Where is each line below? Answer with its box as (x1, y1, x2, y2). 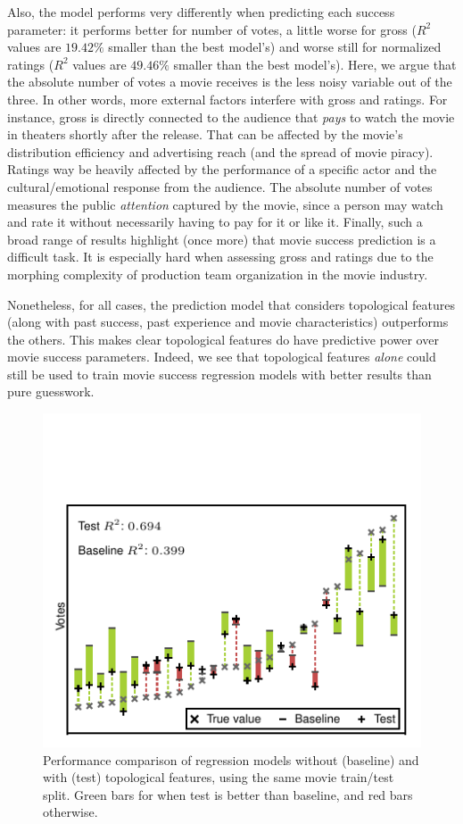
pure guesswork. (7, 382, 95, 401)
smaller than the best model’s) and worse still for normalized (108, 37, 442, 56)
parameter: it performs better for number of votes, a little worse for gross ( (7, 20, 417, 38)
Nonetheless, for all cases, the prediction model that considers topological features (7, 295, 455, 313)
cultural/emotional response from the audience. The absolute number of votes (7, 177, 433, 196)
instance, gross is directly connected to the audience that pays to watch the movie (7, 107, 455, 126)
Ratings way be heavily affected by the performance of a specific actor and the (7, 160, 437, 179)
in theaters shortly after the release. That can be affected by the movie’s (7, 125, 403, 144)
